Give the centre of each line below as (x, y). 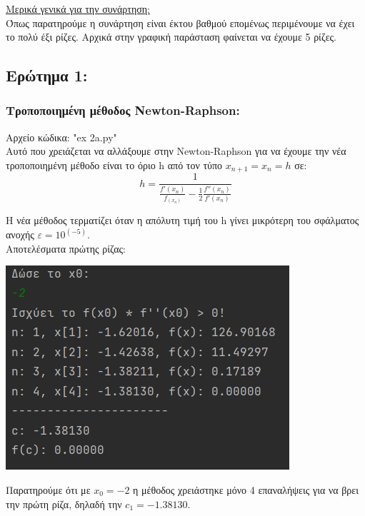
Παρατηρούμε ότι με (48, 490)
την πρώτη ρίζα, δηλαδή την (64, 504)
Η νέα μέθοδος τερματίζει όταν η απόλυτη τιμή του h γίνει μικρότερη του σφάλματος (182, 220)
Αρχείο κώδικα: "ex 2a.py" (61, 137)
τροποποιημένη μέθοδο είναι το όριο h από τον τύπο (114, 165)
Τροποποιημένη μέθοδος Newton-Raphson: (123, 110)
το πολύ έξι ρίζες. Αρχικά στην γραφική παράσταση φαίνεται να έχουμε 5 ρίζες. (171, 37)
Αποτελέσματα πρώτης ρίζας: (66, 248)
